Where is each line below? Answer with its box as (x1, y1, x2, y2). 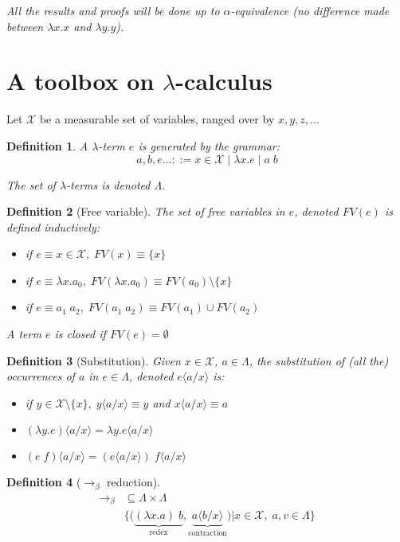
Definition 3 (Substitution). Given (6, 352, 181, 368)
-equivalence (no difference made (230, 2, 390, 18)
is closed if (54, 326, 106, 342)
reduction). (107, 474, 161, 490)
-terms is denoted (66, 176, 151, 193)
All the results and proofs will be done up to (6, 2, 220, 18)
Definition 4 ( (6, 474, 81, 490)
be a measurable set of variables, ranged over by (39, 111, 275, 127)
